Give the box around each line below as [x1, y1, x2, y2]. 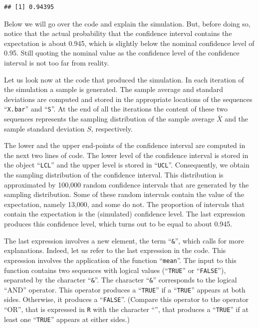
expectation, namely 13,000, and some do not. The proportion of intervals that [4, 198, 245, 209]
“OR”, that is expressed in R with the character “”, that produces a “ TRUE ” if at [4, 304, 249, 314]
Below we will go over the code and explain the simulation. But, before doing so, [4, 18, 251, 28]
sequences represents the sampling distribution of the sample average [4, 113, 215, 123]
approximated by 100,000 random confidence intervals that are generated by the [4, 179, 249, 189]
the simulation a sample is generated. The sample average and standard [4, 84, 224, 94]
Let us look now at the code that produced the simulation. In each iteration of [4, 74, 244, 84]
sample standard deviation [4, 123, 85, 133]
